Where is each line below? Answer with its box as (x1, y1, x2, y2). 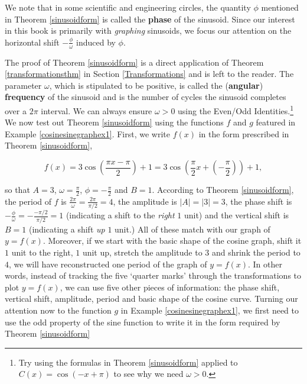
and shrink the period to (211, 246, 301, 258)
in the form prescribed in (198, 127, 289, 140)
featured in (256, 116, 296, 128)
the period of (5, 195, 52, 207)
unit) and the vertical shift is (184, 209, 289, 221)
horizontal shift (5, 36, 60, 48)
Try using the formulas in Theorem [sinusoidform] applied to (18, 356, 238, 368)
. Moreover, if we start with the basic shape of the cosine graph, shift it (43, 234, 302, 247)
